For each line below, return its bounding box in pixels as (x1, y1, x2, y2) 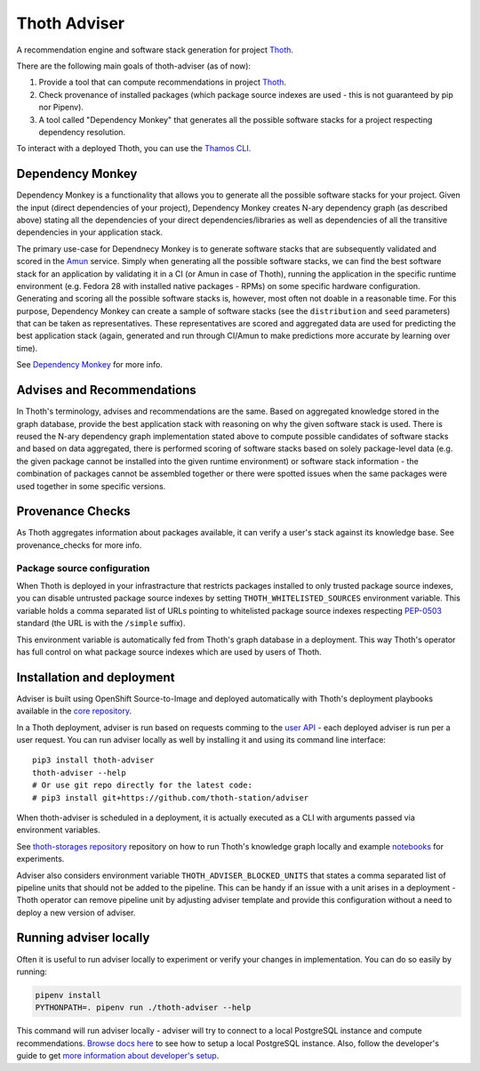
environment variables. (16, 825, 101, 835)
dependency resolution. (38, 126, 126, 137)
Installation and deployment (16, 670, 175, 685)
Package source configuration (16, 561, 150, 574)
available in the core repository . (16, 705, 132, 716)
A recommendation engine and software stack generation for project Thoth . (16, 44, 293, 55)
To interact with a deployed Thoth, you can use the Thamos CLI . (16, 143, 252, 154)
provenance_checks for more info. (16, 539, 142, 551)
